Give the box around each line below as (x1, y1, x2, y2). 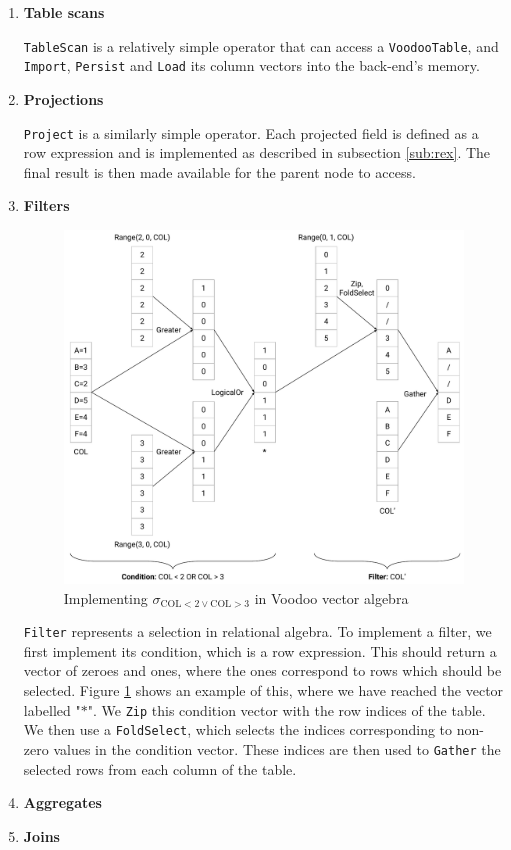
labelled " (23, 699, 81, 720)
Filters (23, 195, 70, 216)
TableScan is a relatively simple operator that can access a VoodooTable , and (23, 35, 499, 56)
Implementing (63, 587, 148, 608)
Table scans (23, 2, 105, 22)
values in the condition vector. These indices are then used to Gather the (53, 738, 501, 759)
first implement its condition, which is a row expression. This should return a (23, 640, 497, 661)
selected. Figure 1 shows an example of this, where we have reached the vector (23, 680, 504, 701)
